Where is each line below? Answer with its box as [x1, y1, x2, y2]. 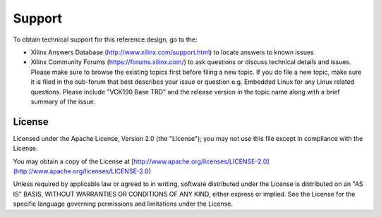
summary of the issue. [30, 97, 96, 106]
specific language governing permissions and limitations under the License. [13, 199, 233, 208]
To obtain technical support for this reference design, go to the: [13, 35, 198, 44]
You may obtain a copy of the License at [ [13, 157, 134, 166]
